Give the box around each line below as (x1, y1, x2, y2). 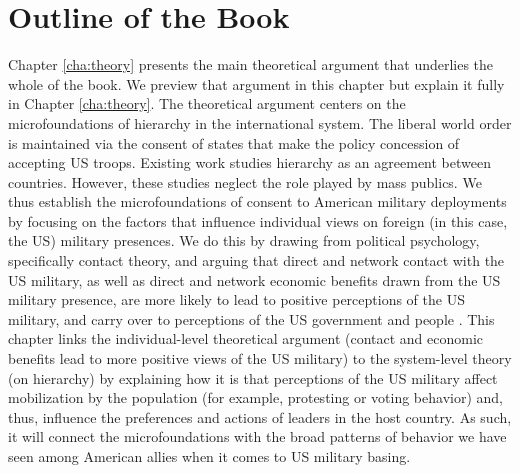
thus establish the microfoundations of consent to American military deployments (8, 191, 507, 212)
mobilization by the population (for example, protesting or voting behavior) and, (8, 387, 503, 408)
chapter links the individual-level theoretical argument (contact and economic (8, 328, 484, 349)
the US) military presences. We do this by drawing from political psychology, (8, 230, 480, 251)
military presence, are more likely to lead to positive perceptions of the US (8, 289, 465, 310)
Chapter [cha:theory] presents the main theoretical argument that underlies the (8, 54, 494, 75)
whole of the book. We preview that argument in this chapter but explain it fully (8, 73, 505, 94)
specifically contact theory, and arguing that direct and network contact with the (8, 250, 505, 271)
